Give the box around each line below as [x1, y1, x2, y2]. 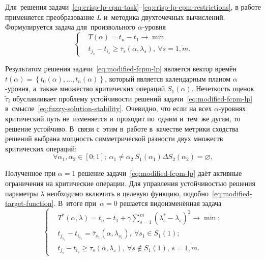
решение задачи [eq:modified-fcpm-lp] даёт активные [78, 168, 242, 178]
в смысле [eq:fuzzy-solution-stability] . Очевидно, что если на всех [5, 103, 212, 114]
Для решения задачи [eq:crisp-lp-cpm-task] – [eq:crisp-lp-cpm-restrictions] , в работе [5, 2, 261, 12]
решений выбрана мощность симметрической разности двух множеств [5, 133, 223, 144]
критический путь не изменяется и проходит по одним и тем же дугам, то [5, 113, 241, 123]
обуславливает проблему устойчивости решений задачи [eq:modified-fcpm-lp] [12, 93, 253, 103]
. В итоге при [53, 198, 97, 209]
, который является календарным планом [104, 73, 231, 84]
